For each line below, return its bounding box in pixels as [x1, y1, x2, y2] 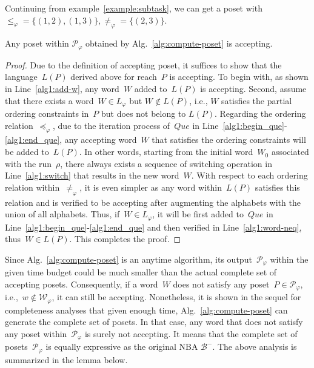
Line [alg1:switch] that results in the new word [5, 169, 179, 182]
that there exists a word [5, 94, 94, 107]
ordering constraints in [5, 107, 89, 120]
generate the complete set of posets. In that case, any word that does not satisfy [5, 315, 303, 328]
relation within [5, 180, 60, 193]
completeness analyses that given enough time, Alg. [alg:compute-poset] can [5, 303, 288, 316]
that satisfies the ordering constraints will [152, 133, 306, 146]
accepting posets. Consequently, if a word [5, 277, 158, 290]
